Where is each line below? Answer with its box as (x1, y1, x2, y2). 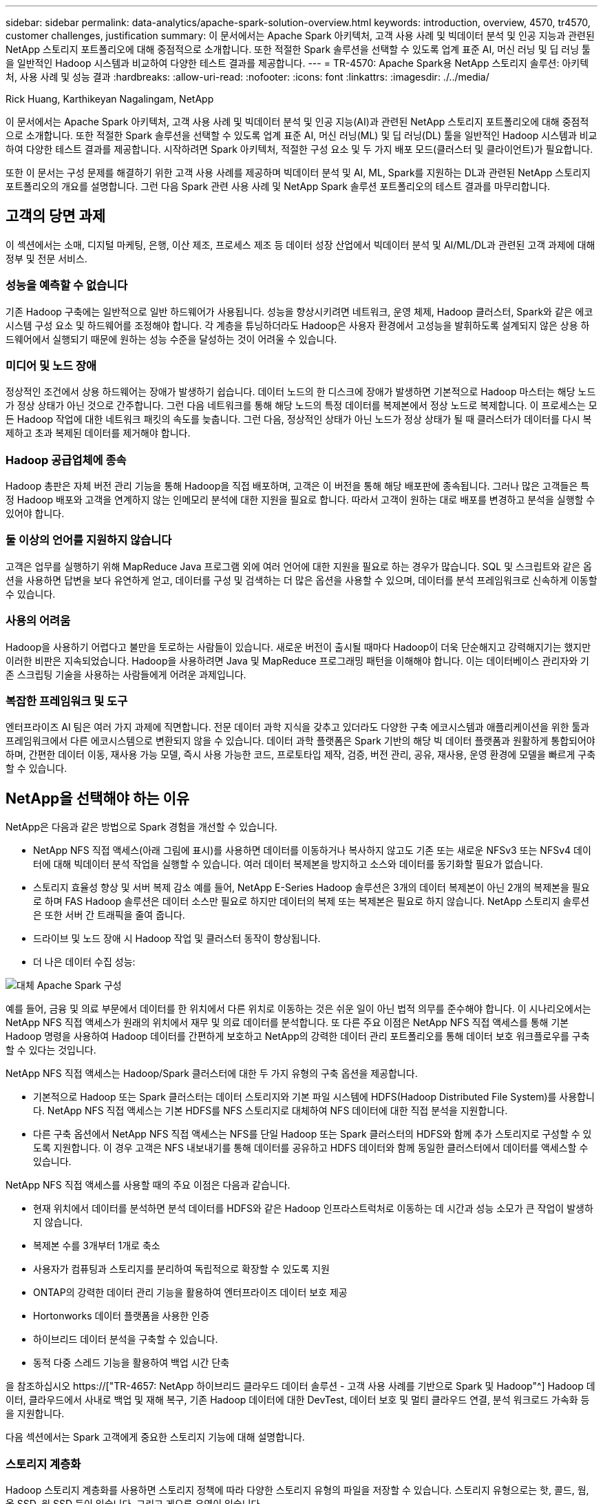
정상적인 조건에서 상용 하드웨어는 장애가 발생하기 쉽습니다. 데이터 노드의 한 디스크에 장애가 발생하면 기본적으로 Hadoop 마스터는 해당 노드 (6, 386, 596, 398)
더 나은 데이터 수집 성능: (33, 956, 136, 968)
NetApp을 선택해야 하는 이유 (6, 789, 190, 807)
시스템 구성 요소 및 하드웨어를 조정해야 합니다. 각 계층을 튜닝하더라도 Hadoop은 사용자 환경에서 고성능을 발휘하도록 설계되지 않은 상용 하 (6, 319, 590, 331)
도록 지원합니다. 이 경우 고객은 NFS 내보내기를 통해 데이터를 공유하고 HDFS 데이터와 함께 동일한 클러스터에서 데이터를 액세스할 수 (33, 1142, 589, 1154)
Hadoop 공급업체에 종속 (6, 452, 127, 467)
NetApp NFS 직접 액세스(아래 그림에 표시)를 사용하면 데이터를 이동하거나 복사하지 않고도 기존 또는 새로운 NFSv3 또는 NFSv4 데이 (33, 844, 591, 857)
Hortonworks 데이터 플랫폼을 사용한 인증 (33, 1310, 209, 1322)
